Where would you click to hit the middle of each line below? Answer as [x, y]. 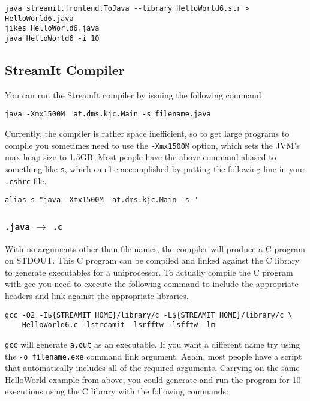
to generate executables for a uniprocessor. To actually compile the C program [149, 272]
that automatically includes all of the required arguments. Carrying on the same [152, 368]
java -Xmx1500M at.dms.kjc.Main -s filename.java [108, 114]
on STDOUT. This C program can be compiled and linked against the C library [152, 260]
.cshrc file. [26, 180]
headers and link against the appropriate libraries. [97, 296]
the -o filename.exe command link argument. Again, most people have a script [154, 356]
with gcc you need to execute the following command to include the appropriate [152, 284]
